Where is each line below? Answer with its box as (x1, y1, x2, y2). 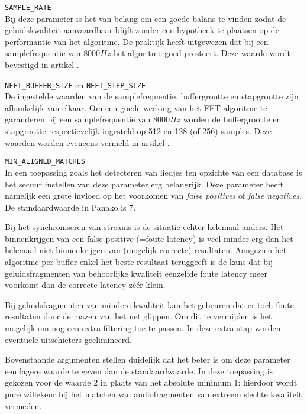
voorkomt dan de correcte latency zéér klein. (5, 279, 166, 291)
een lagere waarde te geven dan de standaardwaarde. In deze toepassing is (5, 364, 273, 377)
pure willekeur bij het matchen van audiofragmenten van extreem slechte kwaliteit (5, 388, 302, 400)
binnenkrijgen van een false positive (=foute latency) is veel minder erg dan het (5, 232, 293, 244)
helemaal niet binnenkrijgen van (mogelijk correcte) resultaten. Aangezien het (5, 244, 287, 256)
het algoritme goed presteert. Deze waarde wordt (113, 47, 291, 59)
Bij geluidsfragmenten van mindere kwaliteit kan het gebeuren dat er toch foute (5, 298, 294, 310)
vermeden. (5, 399, 42, 412)
